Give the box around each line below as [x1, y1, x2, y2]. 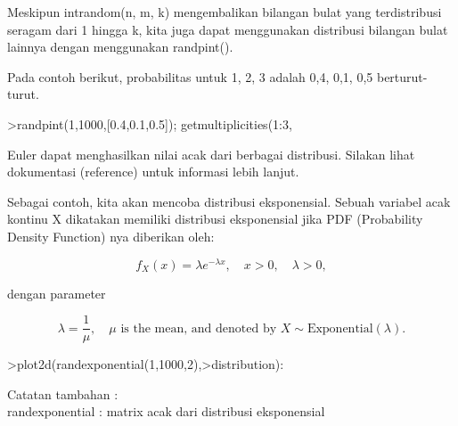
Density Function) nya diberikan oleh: [7, 226, 215, 245]
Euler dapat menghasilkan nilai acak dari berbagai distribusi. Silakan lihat [7, 144, 415, 163]
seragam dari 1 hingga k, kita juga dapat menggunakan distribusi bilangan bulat [7, 20, 448, 38]
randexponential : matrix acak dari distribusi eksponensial [7, 402, 325, 421]
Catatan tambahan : [7, 384, 119, 403]
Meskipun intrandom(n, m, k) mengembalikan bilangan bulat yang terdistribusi [7, 3, 442, 20]
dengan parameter [7, 283, 106, 302]
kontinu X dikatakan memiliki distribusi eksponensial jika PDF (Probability [7, 209, 423, 228]
